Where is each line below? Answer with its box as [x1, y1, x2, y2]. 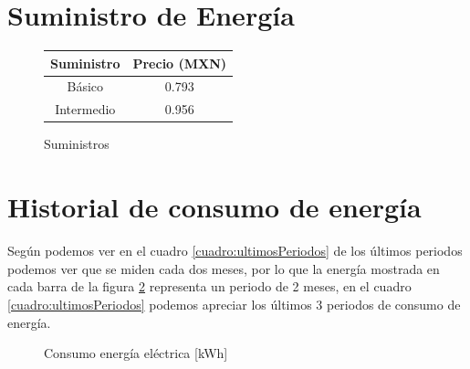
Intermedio [55, 100, 116, 119]
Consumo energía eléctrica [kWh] [44, 343, 228, 363]
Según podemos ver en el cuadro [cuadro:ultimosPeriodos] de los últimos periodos [7, 241, 463, 260]
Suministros [44, 134, 110, 153]
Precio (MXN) [132, 53, 227, 72]
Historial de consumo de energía [7, 188, 422, 226]
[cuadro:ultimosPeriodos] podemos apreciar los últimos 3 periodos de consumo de [7, 294, 461, 313]
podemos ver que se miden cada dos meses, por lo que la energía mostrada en [7, 258, 440, 278]
